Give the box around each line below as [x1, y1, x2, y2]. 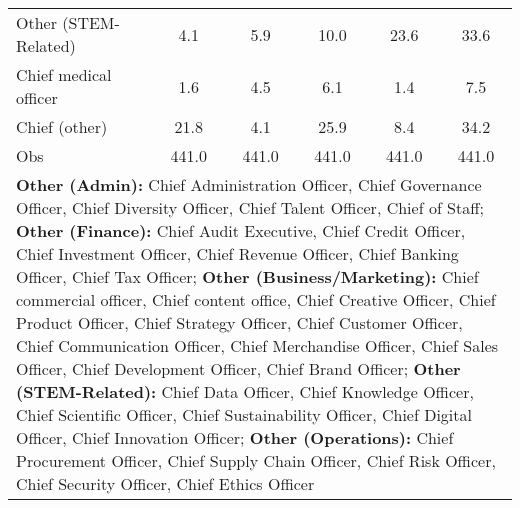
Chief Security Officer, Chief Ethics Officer [16, 472, 315, 495]
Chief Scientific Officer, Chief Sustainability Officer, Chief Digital [16, 403, 472, 426]
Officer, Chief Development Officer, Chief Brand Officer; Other [16, 357, 461, 380]
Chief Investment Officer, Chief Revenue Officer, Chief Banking [16, 242, 459, 265]
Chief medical [16, 63, 112, 86]
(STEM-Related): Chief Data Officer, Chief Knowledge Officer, [16, 380, 474, 403]
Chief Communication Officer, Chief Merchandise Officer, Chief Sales [16, 334, 499, 357]
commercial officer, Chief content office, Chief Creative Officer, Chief [16, 288, 496, 311]
